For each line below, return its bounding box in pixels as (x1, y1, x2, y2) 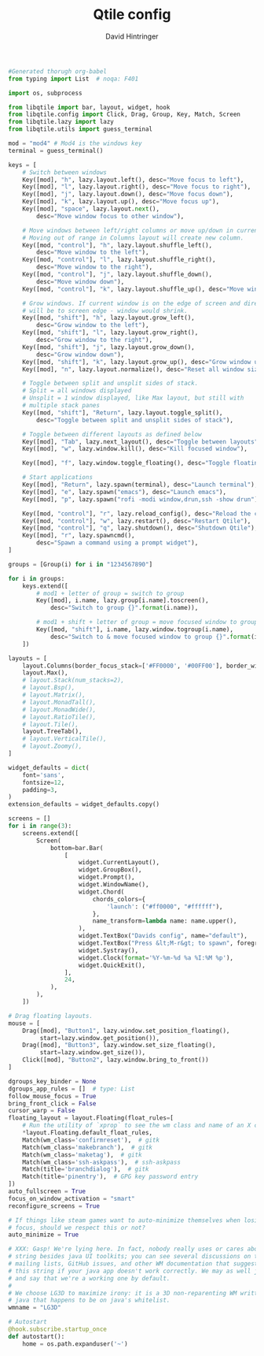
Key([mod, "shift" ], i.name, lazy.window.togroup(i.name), (36, 626, 234, 633)
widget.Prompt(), (78, 873, 135, 882)
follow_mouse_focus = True (8, 1092, 97, 1100)
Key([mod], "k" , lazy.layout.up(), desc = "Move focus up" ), (22, 198, 220, 206)
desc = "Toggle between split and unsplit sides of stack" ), (36, 416, 234, 424)
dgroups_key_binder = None (8, 1077, 97, 1085)
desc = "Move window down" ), (36, 277, 125, 285)
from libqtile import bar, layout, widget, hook (8, 103, 170, 111)
